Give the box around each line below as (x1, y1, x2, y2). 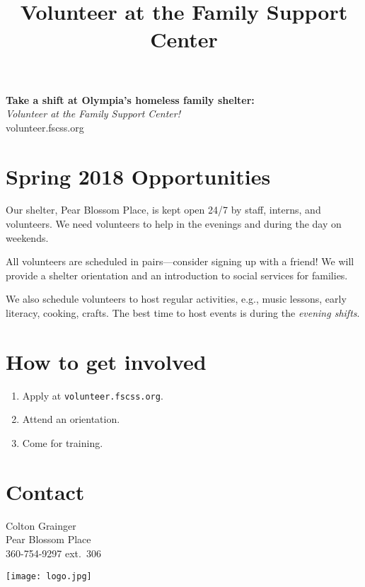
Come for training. (22, 436, 103, 450)
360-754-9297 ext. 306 (6, 545, 101, 560)
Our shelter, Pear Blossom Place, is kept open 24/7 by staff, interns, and (6, 202, 321, 217)
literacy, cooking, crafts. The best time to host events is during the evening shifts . (6, 306, 360, 320)
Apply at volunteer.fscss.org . (22, 388, 163, 402)
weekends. (6, 230, 49, 245)
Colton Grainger (6, 518, 76, 533)
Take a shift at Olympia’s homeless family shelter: (6, 92, 255, 107)
